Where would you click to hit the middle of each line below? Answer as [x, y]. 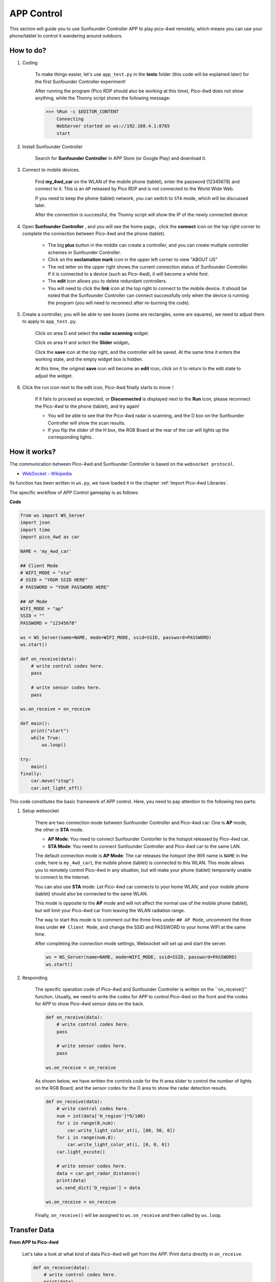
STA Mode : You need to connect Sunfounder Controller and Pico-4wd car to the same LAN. [144, 846]
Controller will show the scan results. [87, 423]
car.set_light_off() [57, 788]
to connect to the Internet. [63, 877]
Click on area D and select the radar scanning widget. [92, 333]
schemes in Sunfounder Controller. [84, 252]
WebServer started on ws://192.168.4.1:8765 [113, 126]
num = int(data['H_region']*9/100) [101, 1116]
